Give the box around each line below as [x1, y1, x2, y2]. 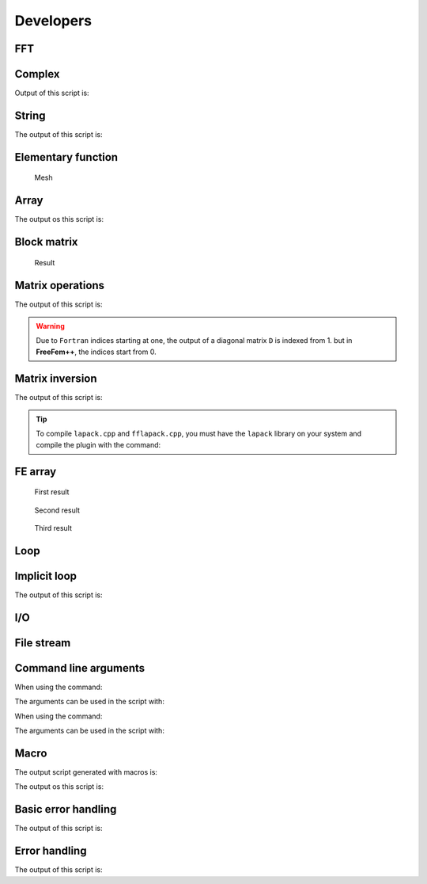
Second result [34, 505, 81, 515]
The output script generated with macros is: [14, 767, 158, 776]
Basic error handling [14, 802, 117, 816]
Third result [34, 524, 73, 533]
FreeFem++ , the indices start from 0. [36, 347, 157, 356]
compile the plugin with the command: [36, 440, 161, 449]
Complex [14, 67, 60, 81]
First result [34, 487, 70, 497]
